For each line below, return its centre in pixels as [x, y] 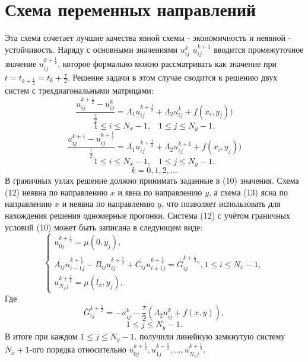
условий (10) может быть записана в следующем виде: [104, 227]
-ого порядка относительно [78, 349]
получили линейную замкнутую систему [212, 336]
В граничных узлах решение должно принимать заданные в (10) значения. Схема [152, 180]
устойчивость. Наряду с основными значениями [91, 49]
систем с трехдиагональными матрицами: [79, 90]
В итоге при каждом [41, 336]
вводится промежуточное [259, 49]
